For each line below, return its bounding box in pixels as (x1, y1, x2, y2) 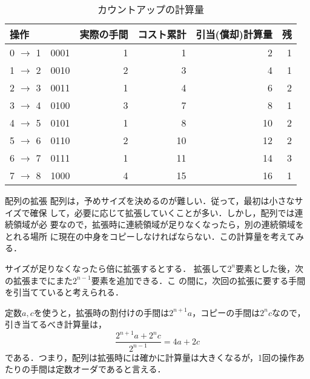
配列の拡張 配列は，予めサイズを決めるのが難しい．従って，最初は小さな (5, 194, 295, 206)
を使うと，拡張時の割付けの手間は (33, 306, 170, 318)
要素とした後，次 (236, 262, 304, 274)
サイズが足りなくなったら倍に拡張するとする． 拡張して (5, 262, 228, 274)
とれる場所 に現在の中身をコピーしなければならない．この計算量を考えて (5, 229, 295, 242)
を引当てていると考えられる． (5, 286, 124, 298)
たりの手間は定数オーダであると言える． (5, 363, 166, 375)
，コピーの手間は (192, 306, 260, 318)
